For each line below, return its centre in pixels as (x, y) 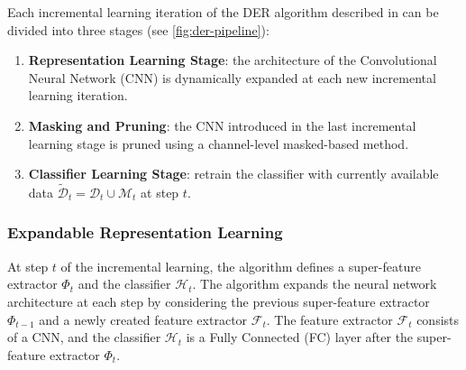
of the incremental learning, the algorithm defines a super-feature (241, 266)
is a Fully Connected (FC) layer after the (300, 337)
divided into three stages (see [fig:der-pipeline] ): (138, 29)
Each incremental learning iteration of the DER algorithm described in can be (223, 12)
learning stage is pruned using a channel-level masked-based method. (219, 143)
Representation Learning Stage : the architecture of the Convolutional (233, 60)
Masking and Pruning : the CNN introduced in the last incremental (222, 125)
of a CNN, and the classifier (84, 337)
